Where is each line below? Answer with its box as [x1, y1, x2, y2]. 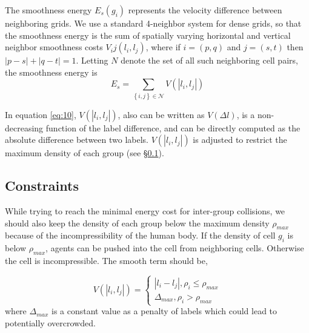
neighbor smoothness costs [5, 41, 103, 53]
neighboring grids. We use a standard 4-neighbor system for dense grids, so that [5, 17, 302, 29]
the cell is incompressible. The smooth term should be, [5, 254, 208, 267]
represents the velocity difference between [128, 4, 282, 16]
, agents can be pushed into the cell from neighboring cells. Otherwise [45, 242, 304, 254]
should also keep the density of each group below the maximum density [5, 216, 270, 229]
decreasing [5, 121, 44, 134]
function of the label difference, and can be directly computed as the [45, 121, 301, 134]
